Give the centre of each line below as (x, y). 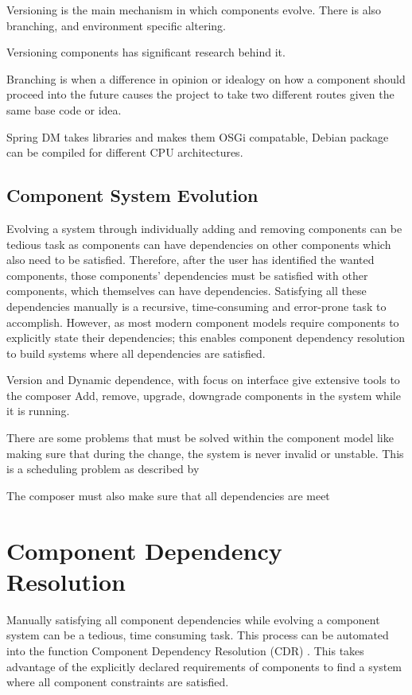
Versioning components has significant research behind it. (146, 52)
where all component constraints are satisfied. (118, 682)
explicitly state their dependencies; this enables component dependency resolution (206, 338)
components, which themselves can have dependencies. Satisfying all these (187, 291)
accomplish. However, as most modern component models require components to (203, 322)
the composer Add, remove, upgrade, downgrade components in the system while (204, 395)
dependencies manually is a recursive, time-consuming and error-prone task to (196, 306)
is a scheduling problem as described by (103, 469)
